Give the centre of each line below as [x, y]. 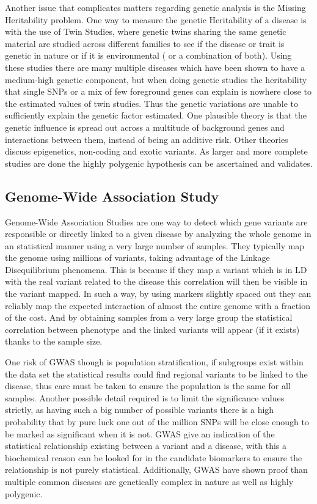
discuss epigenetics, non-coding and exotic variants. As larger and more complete [156, 151]
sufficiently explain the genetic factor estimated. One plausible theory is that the [156, 115]
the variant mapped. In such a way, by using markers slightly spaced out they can [158, 294]
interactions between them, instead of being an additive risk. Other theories [147, 139]
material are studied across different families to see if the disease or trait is [145, 43]
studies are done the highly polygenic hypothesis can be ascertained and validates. [159, 163]
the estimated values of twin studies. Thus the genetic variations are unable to [152, 103]
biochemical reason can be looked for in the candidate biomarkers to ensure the [154, 457]
